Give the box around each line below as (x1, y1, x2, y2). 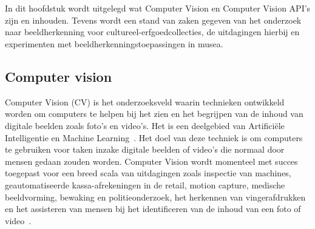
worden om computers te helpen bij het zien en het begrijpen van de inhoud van (5, 107, 303, 120)
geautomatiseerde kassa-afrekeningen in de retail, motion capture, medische (5, 178, 285, 191)
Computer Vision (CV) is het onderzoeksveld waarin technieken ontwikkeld (5, 95, 285, 108)
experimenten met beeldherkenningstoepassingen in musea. (5, 37, 223, 50)
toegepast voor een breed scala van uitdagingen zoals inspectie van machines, (5, 167, 291, 179)
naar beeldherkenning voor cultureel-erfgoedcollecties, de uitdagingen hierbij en (5, 25, 300, 38)
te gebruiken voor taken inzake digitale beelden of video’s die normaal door (5, 143, 285, 156)
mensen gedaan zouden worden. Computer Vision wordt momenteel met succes (5, 154, 298, 167)
